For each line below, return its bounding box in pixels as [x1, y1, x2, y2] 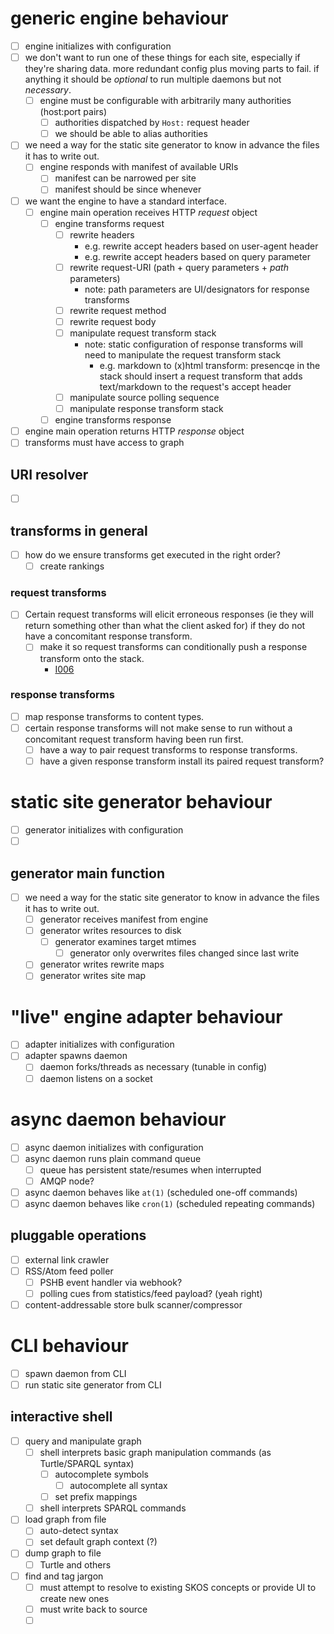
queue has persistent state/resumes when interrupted [39, 1163, 262, 1176]
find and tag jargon [24, 1570, 104, 1582]
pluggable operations [10, 1227, 147, 1244]
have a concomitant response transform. [24, 630, 193, 642]
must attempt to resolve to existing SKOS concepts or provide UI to [39, 1581, 317, 1593]
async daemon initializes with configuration [24, 1141, 204, 1153]
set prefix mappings [54, 1491, 138, 1503]
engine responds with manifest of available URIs [39, 161, 239, 173]
